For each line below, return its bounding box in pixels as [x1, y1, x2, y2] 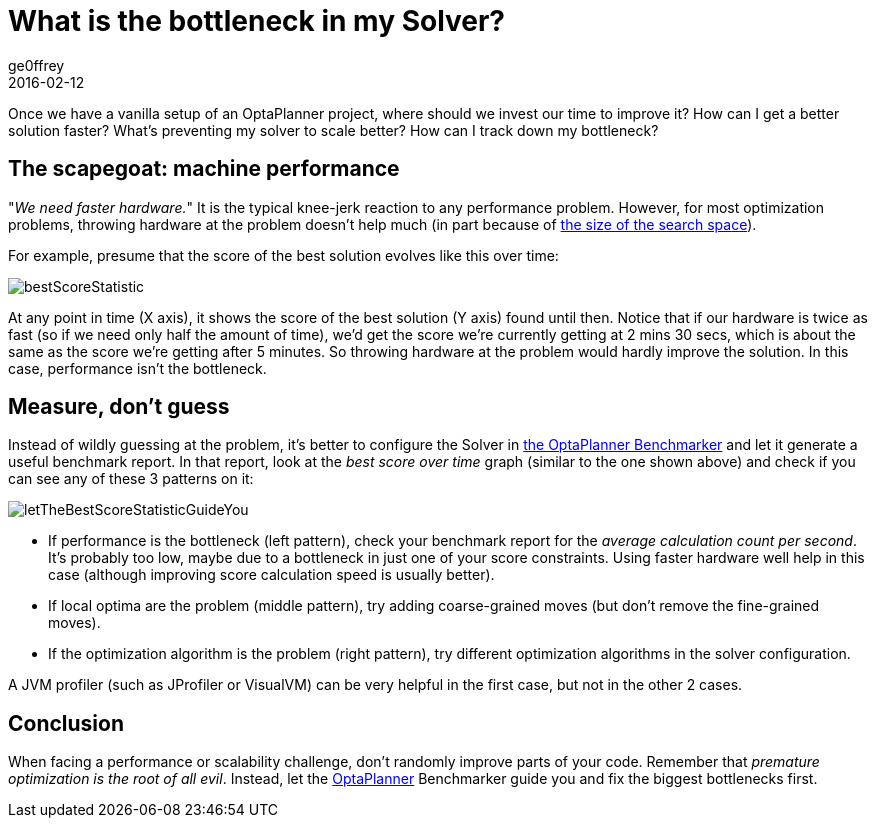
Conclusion [8, 710, 125, 736]
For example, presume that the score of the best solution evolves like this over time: [8, 246, 559, 264]
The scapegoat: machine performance [8, 156, 400, 182]
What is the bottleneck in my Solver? [8, 4, 506, 38]
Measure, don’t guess [8, 394, 230, 420]
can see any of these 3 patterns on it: [8, 470, 254, 488]
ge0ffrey [8, 56, 65, 74]
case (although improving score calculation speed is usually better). [48, 566, 495, 584]
